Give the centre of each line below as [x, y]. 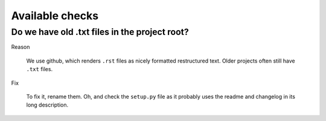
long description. [47, 105]
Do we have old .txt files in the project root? [100, 32]
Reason [21, 47]
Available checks [55, 16]
